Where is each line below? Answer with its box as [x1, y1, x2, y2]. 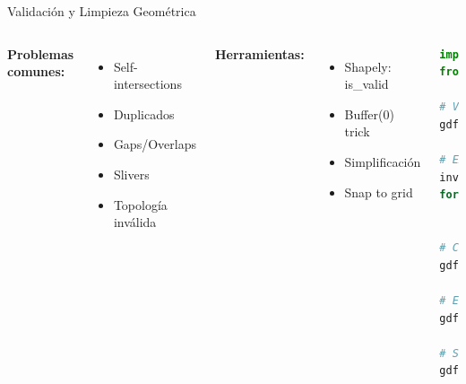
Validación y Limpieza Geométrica [7, 2, 196, 20]
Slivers [113, 164, 150, 183]
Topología [113, 195, 168, 214]
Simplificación [344, 152, 421, 170]
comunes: [7, 62, 65, 81]
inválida [113, 213, 157, 231]
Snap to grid [344, 182, 413, 201]
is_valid [344, 74, 389, 93]
